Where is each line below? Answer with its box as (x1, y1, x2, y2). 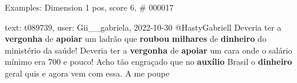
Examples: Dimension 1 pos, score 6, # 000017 (5, 1, 174, 13)
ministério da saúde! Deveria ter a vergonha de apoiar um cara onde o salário (5, 44, 292, 56)
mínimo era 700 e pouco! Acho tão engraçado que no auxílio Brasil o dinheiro (5, 55, 292, 68)
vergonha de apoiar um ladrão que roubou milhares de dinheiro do (5, 32, 266, 45)
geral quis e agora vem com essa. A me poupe (5, 67, 170, 79)
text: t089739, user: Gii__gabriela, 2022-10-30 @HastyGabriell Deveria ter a (5, 21, 282, 33)
